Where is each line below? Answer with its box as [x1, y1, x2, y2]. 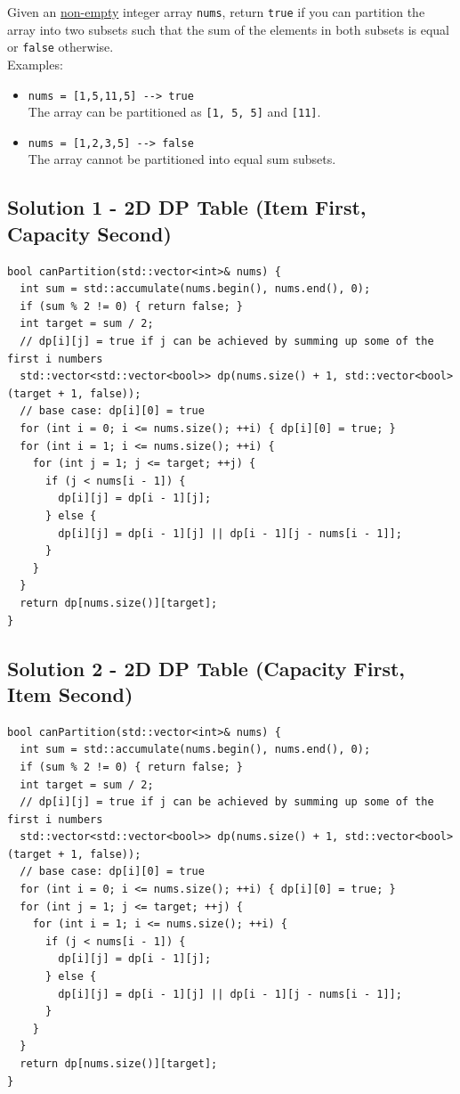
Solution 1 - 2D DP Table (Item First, [7, 193, 367, 221]
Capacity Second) [7, 219, 172, 247]
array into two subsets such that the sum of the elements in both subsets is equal [7, 20, 450, 38]
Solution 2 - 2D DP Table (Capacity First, [7, 654, 406, 682]
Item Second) [7, 680, 133, 707]
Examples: [7, 54, 63, 73]
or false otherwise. [7, 37, 114, 56]
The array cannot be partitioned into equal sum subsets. [28, 150, 336, 168]
